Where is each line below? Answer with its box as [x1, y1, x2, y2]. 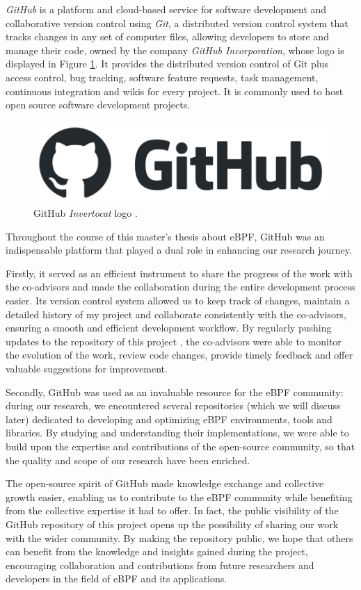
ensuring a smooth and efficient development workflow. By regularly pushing [6, 320, 332, 335]
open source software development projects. [6, 97, 191, 112]
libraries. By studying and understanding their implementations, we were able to [6, 425, 349, 440]
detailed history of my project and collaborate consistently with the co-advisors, [6, 306, 346, 321]
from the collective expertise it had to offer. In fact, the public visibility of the [6, 503, 339, 518]
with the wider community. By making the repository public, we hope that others [6, 530, 353, 545]
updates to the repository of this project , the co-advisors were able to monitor [6, 334, 342, 348]
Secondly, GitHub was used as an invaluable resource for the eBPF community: [6, 384, 344, 399]
